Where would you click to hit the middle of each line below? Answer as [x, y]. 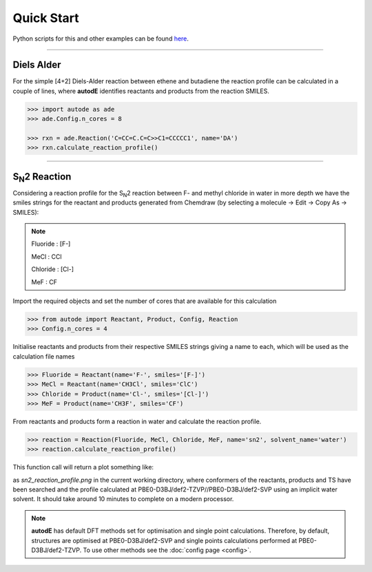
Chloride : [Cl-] [52, 269]
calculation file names [44, 356]
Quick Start [46, 18]
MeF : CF [44, 282]
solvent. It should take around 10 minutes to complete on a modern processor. [123, 499]
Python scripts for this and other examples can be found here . [101, 39]
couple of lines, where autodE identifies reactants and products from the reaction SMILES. [141, 91]
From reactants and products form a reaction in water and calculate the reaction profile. [137, 421]
